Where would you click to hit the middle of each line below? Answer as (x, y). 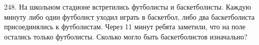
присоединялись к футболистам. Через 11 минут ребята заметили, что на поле (125, 27)
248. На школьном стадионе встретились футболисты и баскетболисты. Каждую (128, 7)
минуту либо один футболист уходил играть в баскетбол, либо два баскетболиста (129, 16)
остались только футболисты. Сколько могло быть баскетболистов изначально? (126, 36)
